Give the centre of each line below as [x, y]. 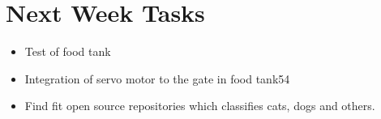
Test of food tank [68, 51]
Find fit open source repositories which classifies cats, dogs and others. [200, 106]
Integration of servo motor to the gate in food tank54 [157, 78]
